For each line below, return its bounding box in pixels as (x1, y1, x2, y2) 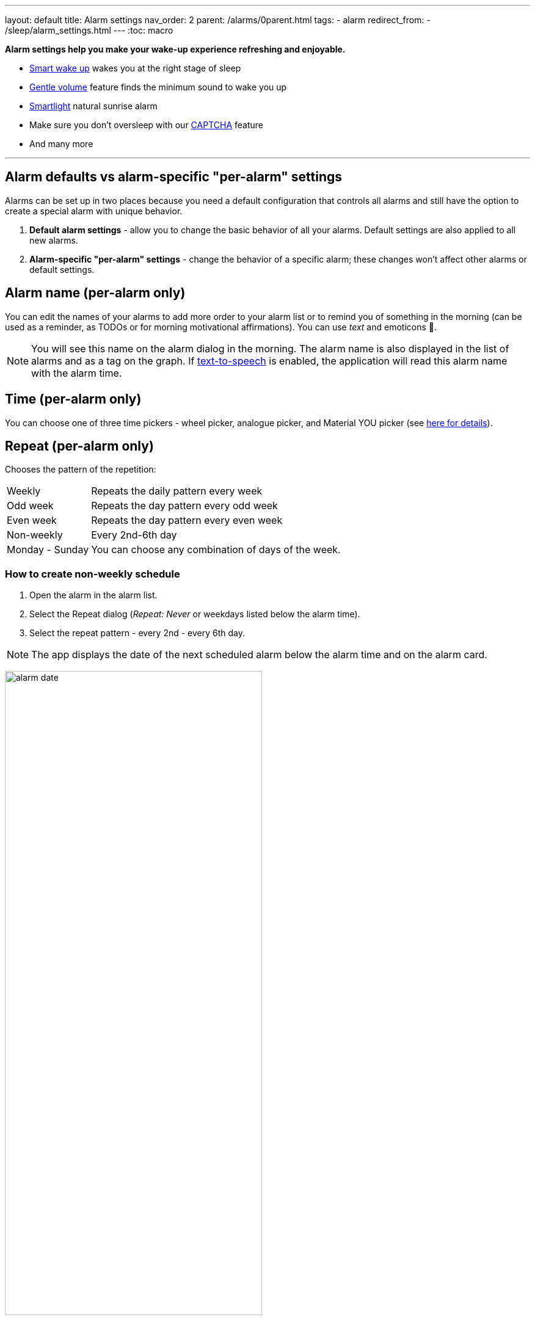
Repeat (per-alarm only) (5, 438, 154, 454)
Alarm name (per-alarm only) (5, 285, 186, 301)
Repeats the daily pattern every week (91, 485, 263, 498)
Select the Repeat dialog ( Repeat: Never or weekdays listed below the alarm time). (29, 609, 360, 620)
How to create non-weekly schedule (5, 567, 180, 580)
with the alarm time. (31, 366, 122, 379)
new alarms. (29, 234, 78, 245)
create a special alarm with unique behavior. (5, 205, 183, 216)
